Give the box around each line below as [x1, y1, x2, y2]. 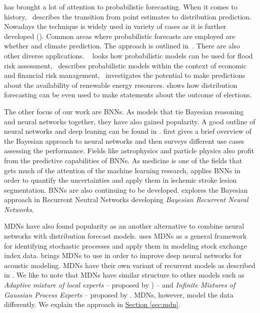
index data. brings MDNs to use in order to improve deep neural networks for [4, 250, 242, 261]
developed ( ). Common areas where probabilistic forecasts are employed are [4, 30, 235, 41]
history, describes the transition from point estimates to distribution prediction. [4, 11, 251, 21]
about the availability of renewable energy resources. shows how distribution [4, 79, 237, 90]
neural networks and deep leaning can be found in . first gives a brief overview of [4, 126, 251, 136]
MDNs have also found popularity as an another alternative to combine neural [4, 221, 244, 231]
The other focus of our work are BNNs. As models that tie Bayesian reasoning [4, 106, 244, 116]
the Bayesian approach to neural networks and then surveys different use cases [4, 135, 244, 146]
